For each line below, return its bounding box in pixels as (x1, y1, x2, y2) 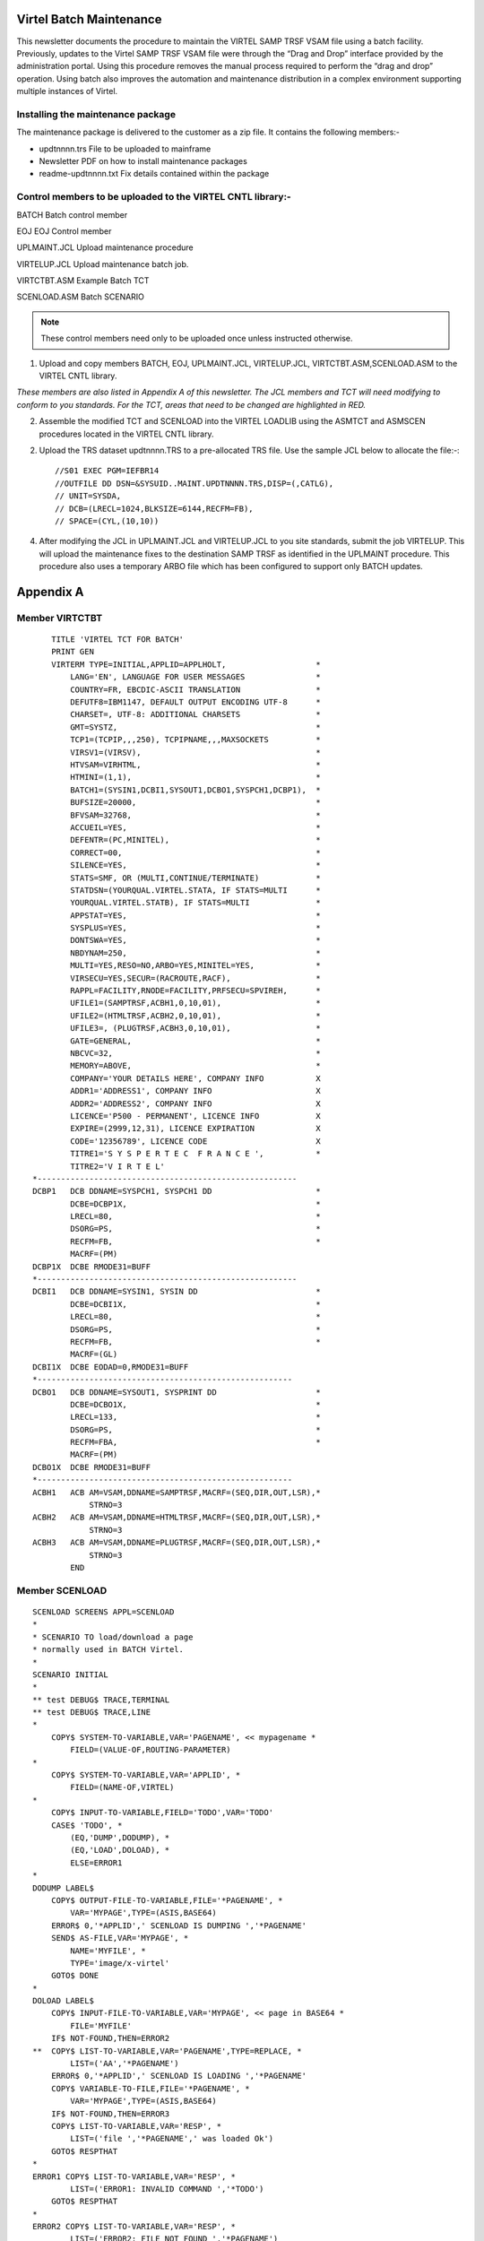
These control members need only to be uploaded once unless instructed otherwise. (40, 333, 353, 344)
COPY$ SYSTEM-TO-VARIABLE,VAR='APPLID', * (50, 1770, 241, 1780)
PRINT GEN (50, 646, 94, 657)
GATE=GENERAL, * (70, 1035, 322, 1046)
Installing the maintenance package (16, 108, 177, 120)
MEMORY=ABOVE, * (70, 1060, 322, 1071)
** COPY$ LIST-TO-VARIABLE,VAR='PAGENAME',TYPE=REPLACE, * (32, 2046, 302, 2056)
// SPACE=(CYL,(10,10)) (55, 515, 160, 526)
